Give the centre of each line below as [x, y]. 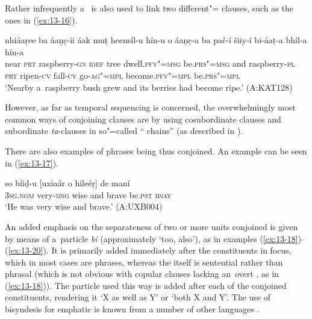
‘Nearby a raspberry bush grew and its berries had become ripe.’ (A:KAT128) [149, 87]
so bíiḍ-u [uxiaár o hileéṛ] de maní [67, 183]
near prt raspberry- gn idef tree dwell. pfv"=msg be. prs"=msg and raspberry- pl [150, 63]
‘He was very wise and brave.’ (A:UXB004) [84, 206]
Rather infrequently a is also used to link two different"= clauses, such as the [149, 8]
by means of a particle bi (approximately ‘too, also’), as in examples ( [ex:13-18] [151, 238]
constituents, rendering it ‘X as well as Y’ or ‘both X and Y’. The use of [138, 297]
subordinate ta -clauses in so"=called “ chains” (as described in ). [124, 131]
